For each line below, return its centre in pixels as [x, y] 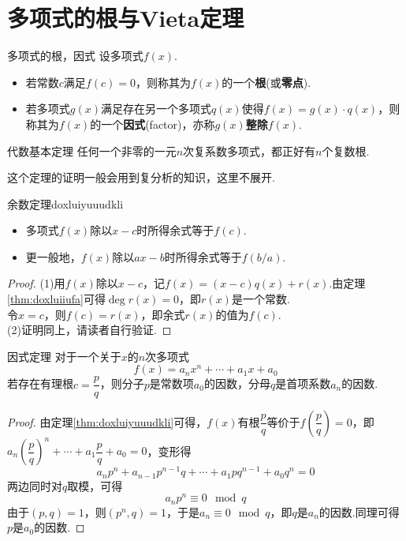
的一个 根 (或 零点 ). [266, 82]
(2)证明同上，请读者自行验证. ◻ [89, 330]
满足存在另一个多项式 [156, 109]
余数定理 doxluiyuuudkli [65, 203]
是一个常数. [261, 299]
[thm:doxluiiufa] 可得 [56, 299]
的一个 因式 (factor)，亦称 [153, 124]
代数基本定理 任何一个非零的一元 [92, 150]
